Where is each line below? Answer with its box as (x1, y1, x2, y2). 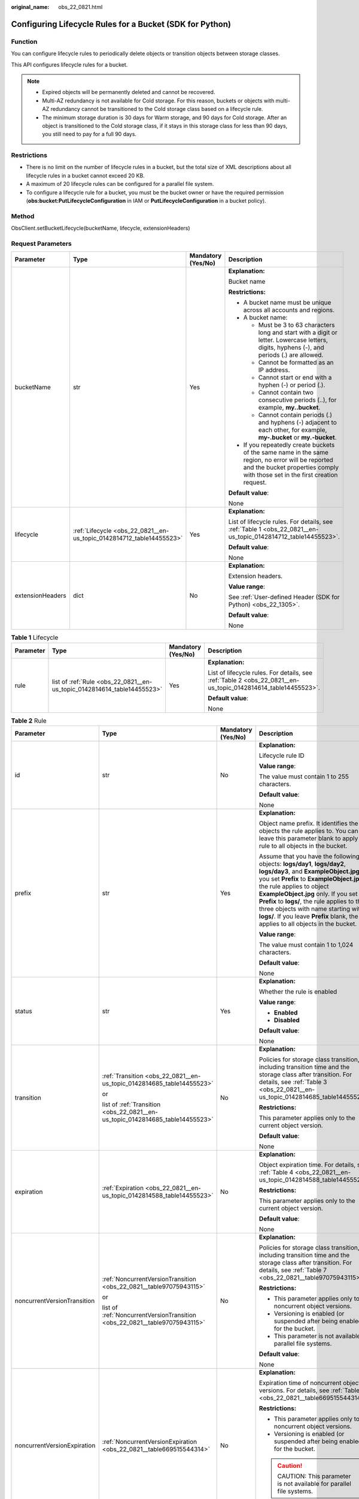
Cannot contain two (258, 389, 314, 397)
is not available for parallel (277, 1480, 351, 1488)
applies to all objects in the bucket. (258, 920, 357, 928)
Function (11, 37, 38, 46)
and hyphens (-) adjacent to (258, 419, 337, 427)
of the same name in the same (243, 449, 329, 457)
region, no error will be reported (243, 456, 333, 464)
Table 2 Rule (11, 717, 47, 725)
